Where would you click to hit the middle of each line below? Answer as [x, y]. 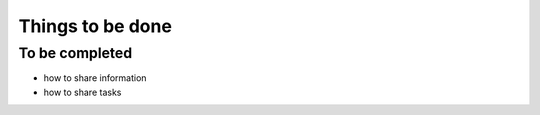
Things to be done [95, 26]
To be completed [75, 53]
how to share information [95, 78]
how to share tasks [82, 92]
